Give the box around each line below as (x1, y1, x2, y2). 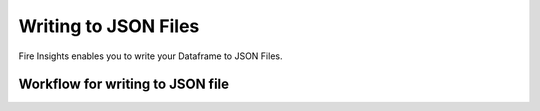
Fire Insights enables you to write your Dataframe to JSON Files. (18, 50, 283, 62)
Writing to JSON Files (18, 15, 200, 37)
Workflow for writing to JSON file (18, 76, 230, 93)
